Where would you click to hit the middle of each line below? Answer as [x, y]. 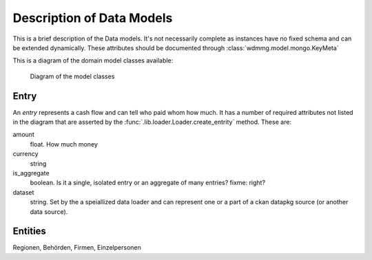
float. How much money [64, 144]
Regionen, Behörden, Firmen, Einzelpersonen [77, 248]
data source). [49, 212]
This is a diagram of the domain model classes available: [93, 61]
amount [23, 135]
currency [25, 154]
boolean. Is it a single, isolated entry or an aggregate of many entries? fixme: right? [147, 183]
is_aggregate [31, 173]
